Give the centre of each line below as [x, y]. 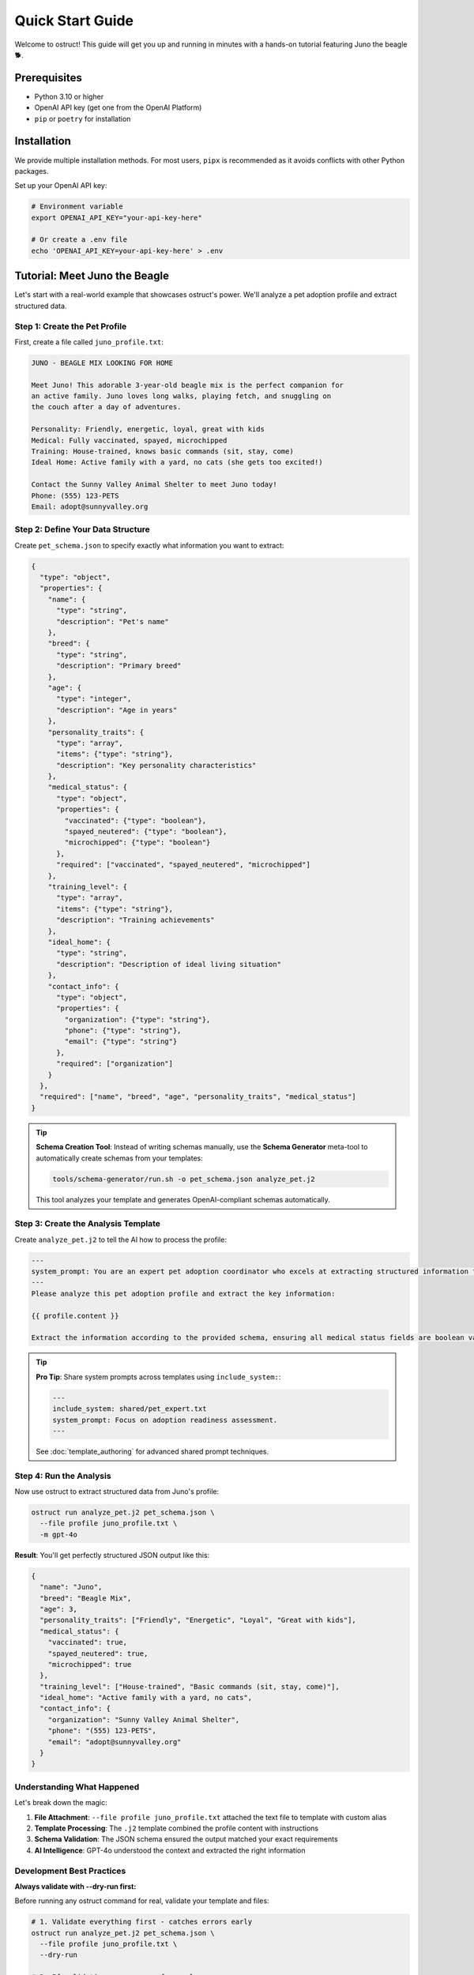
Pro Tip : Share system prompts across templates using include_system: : [158, 1377]
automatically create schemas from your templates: [119, 1158]
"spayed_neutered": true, [98, 1653]
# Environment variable [77, 207]
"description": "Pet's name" [113, 621]
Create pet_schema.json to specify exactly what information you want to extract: [149, 545]
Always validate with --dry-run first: [75, 1886]
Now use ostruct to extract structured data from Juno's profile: [117, 1492]
